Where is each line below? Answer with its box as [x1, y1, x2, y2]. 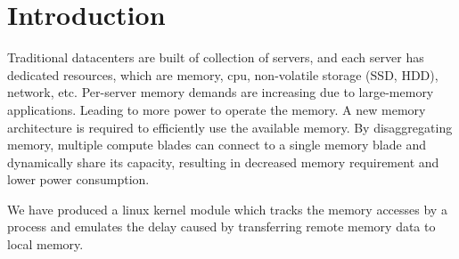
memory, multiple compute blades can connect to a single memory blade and [7, 135, 426, 154]
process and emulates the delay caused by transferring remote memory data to [7, 217, 436, 236]
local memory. [7, 235, 84, 254]
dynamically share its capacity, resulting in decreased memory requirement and [7, 152, 439, 171]
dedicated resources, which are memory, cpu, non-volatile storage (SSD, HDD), [7, 65, 439, 84]
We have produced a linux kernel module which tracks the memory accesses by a [7, 199, 447, 218]
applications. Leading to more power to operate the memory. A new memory [7, 100, 426, 118]
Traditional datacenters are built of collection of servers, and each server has [7, 48, 424, 67]
